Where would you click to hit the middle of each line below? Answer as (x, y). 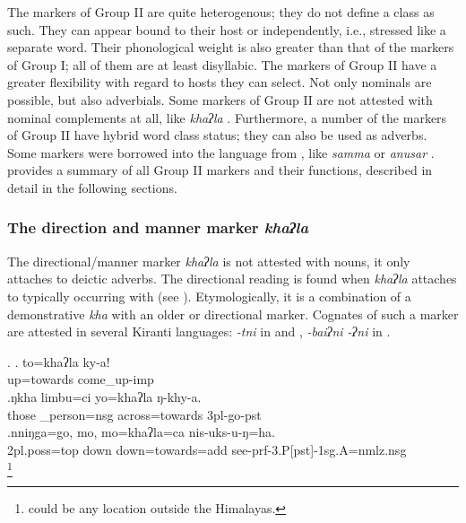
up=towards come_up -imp (81, 379)
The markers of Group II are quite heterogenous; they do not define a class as (221, 12)
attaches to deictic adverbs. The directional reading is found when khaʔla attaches (232, 279)
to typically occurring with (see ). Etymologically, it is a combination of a (209, 296)
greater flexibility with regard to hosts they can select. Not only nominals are (220, 82)
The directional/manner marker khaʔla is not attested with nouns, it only (209, 261)
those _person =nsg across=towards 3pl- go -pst (134, 414)
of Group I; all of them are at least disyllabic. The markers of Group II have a (222, 64)
